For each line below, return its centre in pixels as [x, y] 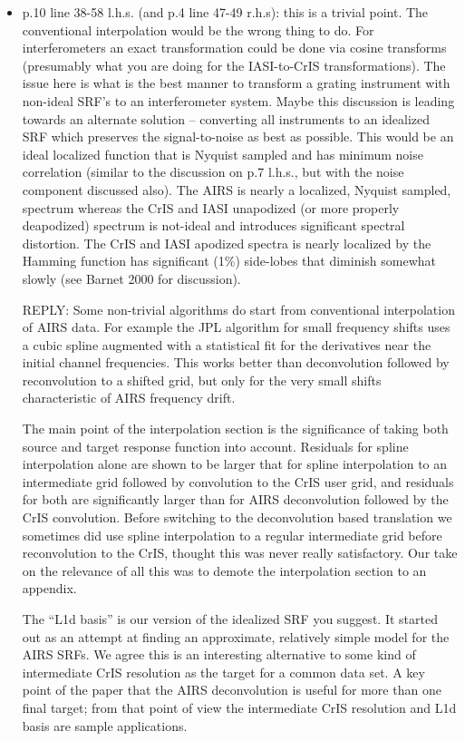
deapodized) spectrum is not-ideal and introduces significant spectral [213, 225]
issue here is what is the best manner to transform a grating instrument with [236, 83]
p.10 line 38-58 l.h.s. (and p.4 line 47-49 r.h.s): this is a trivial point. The [225, 12]
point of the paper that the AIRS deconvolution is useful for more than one [232, 690]
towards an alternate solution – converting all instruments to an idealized [226, 118]
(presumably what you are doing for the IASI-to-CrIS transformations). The [234, 65]
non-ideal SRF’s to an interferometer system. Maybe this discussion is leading [238, 100]
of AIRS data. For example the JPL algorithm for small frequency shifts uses [236, 327]
